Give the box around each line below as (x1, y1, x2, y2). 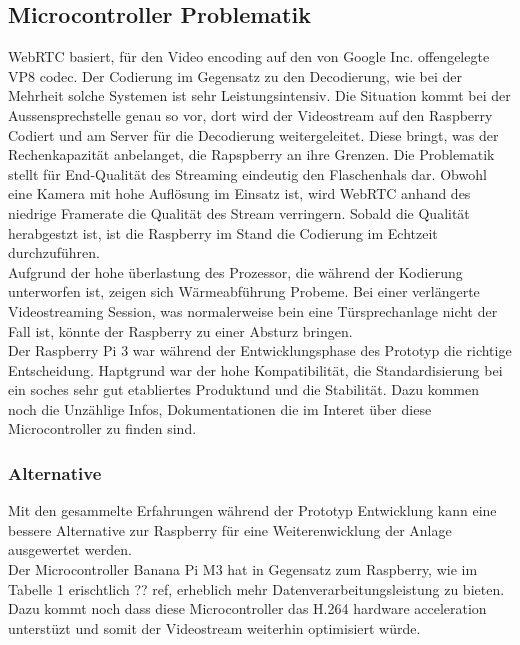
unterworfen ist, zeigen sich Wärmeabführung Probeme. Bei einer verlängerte (8, 281, 480, 302)
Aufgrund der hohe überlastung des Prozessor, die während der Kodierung (8, 261, 463, 282)
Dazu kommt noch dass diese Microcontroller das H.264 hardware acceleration (8, 598, 487, 619)
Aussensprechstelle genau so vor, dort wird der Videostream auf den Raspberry (8, 104, 493, 125)
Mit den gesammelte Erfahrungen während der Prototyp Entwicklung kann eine (8, 500, 497, 521)
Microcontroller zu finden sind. (8, 418, 197, 439)
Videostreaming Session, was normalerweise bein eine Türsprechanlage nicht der (8, 300, 498, 321)
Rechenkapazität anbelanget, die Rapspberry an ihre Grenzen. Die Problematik (8, 144, 495, 165)
